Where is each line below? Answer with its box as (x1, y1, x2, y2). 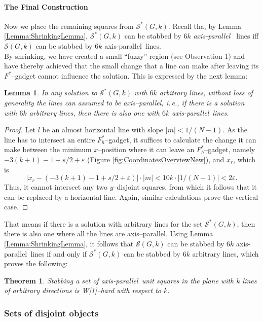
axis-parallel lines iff (193, 30, 259, 41)
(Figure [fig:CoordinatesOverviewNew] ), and (87, 154, 224, 164)
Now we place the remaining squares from (4, 20, 134, 31)
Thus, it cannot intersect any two (4, 182, 107, 192)
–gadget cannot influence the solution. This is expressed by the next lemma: (11, 70, 248, 81)
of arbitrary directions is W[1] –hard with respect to (4, 285, 161, 296)
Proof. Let (4, 124, 35, 135)
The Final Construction (4, 1, 88, 12)
